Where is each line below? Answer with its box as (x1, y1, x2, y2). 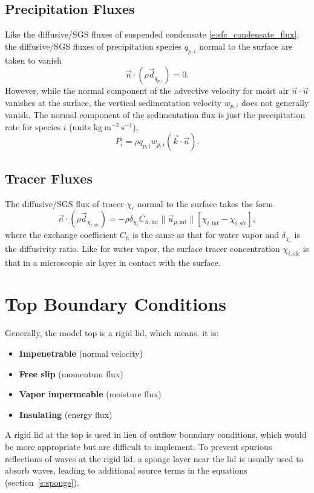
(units (69, 120, 91, 133)
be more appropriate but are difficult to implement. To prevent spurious (5, 440, 272, 452)
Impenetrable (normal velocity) (19, 346, 143, 359)
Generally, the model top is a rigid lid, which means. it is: (5, 326, 219, 339)
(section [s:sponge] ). (5, 475, 79, 488)
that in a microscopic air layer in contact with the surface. (5, 256, 221, 268)
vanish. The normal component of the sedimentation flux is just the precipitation (5, 108, 306, 121)
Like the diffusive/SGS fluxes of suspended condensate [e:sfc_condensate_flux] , (5, 28, 299, 41)
